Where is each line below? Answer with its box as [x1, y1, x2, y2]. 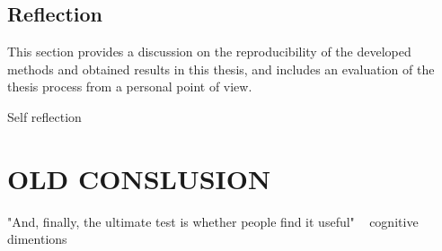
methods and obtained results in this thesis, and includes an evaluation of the [7, 59, 435, 78]
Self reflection [7, 107, 82, 125]
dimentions [7, 229, 67, 248]
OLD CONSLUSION [7, 160, 271, 196]
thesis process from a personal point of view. [7, 77, 252, 96]
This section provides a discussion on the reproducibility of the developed [7, 42, 411, 61]
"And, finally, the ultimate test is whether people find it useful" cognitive [7, 212, 419, 230]
